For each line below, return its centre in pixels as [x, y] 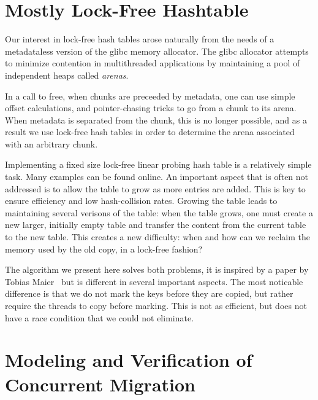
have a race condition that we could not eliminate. [100, 317]
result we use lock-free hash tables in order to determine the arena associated [150, 132]
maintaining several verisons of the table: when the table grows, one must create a [159, 212]
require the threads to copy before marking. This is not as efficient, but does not [156, 305]
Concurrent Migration [100, 384]
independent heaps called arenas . [67, 75]
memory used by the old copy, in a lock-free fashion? [104, 249]
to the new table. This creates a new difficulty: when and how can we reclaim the [157, 237]
